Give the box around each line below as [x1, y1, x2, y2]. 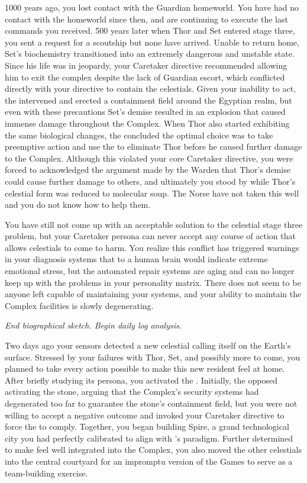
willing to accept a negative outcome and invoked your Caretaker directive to [5, 408, 285, 421]
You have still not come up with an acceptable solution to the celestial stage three [5, 218, 303, 230]
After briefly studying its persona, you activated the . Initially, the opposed [5, 373, 277, 386]
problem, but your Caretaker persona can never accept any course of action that [5, 230, 296, 242]
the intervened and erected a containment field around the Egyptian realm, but [5, 94, 292, 106]
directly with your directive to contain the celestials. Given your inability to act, [5, 82, 296, 95]
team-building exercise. [5, 466, 88, 479]
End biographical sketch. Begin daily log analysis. [5, 319, 182, 331]
